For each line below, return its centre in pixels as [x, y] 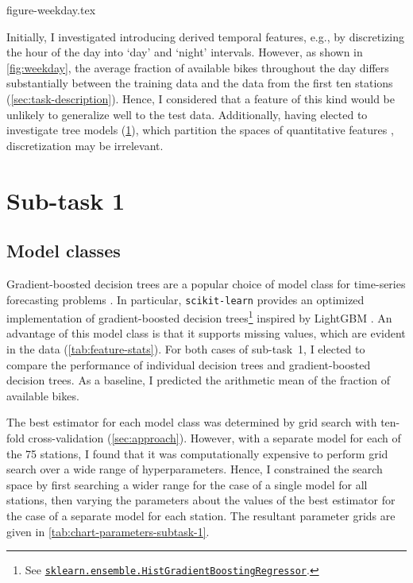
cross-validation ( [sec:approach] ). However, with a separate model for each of [214, 437]
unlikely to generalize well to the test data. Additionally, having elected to [187, 114]
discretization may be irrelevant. [85, 145]
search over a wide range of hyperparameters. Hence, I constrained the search [195, 469]
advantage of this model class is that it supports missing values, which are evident [206, 333]
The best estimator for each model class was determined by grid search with [192, 422]
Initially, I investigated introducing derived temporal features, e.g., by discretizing [205, 36]
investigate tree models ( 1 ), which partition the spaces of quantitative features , [200, 130]
